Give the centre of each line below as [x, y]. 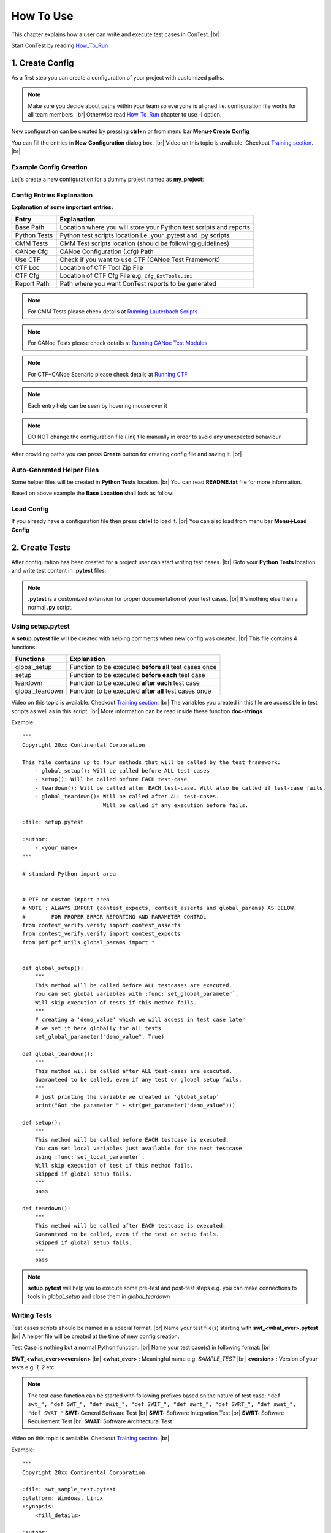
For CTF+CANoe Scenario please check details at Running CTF [108, 374]
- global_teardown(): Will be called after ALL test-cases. [127, 797]
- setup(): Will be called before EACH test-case [111, 779]
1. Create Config [43, 63]
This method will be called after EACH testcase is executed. [130, 1225]
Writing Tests [32, 1315]
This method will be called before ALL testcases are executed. [133, 985]
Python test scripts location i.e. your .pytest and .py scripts [145, 235]
